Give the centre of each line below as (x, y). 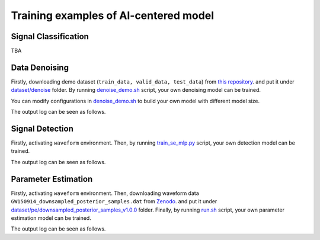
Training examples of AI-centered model (113, 15)
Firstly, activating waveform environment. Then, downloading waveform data (105, 193)
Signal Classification (50, 36)
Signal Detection (42, 128)
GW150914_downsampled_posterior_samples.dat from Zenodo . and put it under (114, 201)
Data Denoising (40, 67)
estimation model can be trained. (51, 218)
